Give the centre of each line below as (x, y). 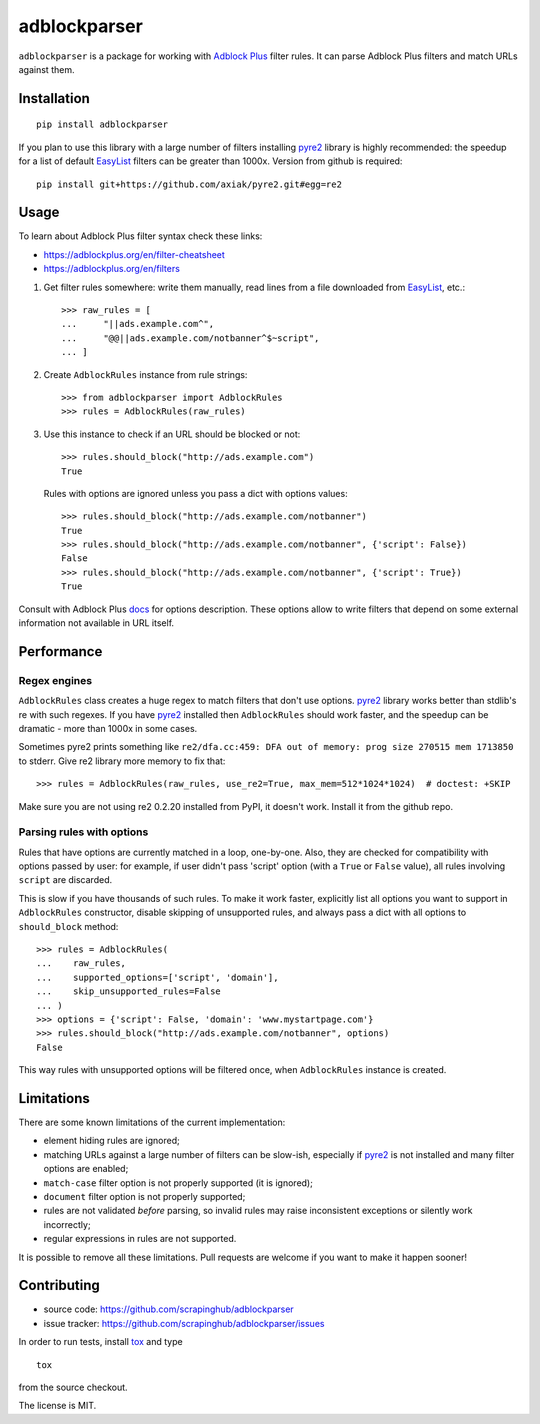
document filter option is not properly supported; (144, 1196)
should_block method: (68, 926)
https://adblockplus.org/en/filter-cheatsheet (134, 254)
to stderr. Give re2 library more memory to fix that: (122, 761)
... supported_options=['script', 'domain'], (157, 977)
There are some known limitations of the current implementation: (152, 1122)
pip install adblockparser (102, 124)
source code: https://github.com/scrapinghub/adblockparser (168, 1309)
